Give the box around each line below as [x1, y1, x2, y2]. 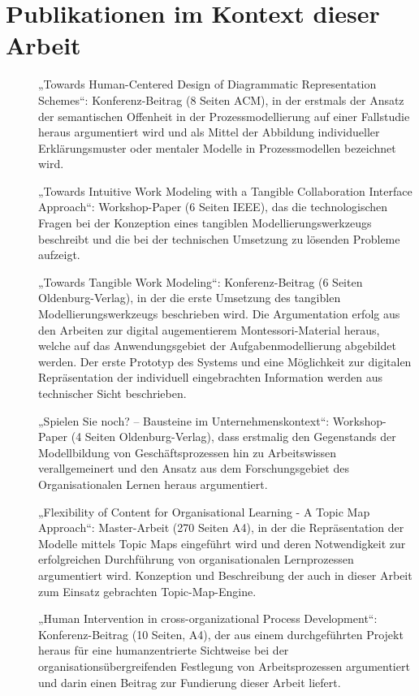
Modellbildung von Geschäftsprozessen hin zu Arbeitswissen [38, 443, 337, 460]
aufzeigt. [38, 246, 80, 263]
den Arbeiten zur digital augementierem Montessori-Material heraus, [38, 321, 380, 338]
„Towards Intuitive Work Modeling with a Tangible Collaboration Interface [38, 182, 413, 199]
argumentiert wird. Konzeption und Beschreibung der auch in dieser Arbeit [38, 566, 413, 583]
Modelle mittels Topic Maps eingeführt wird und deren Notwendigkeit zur [38, 534, 406, 551]
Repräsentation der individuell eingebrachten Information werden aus [38, 369, 383, 386]
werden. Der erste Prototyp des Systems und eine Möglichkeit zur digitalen [38, 352, 412, 370]
